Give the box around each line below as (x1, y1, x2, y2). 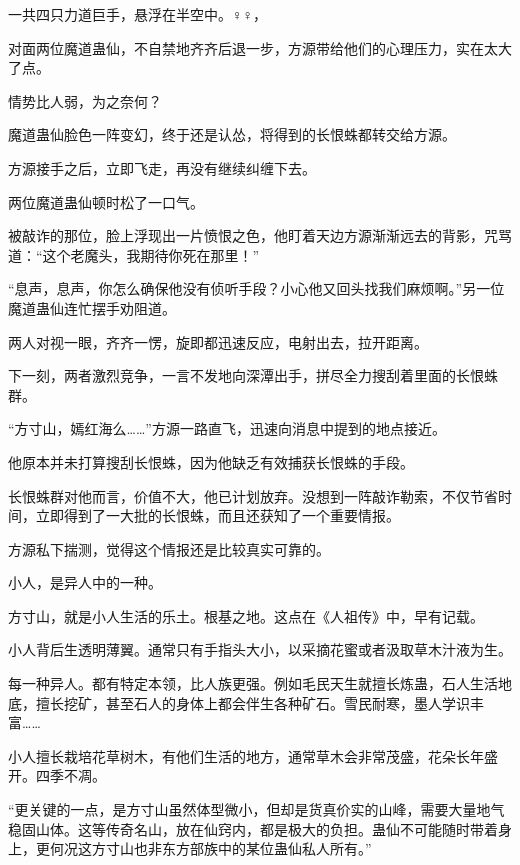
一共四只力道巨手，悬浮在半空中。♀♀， (8, 4, 267, 24)
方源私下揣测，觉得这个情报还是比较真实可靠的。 (8, 538, 330, 559)
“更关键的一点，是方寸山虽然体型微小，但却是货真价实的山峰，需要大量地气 (8, 799, 505, 820)
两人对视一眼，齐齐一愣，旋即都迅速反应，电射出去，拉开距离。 (8, 331, 428, 352)
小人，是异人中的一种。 (8, 572, 162, 593)
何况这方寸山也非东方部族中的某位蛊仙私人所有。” (49, 838, 372, 859)
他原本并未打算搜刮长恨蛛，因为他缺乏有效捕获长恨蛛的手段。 (8, 451, 414, 472)
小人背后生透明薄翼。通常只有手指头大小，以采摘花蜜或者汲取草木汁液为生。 (8, 639, 512, 660)
